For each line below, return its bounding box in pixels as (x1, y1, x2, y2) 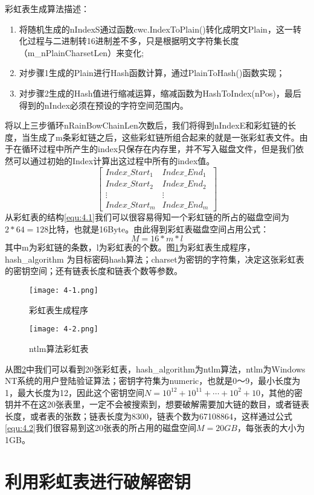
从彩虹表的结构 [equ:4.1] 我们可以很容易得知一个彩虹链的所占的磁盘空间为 (5, 211, 289, 223)
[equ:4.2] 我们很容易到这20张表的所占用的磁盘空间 (5, 421, 196, 434)
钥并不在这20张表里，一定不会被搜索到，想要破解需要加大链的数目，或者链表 (5, 398, 309, 410)
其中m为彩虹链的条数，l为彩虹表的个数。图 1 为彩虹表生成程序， (5, 241, 255, 254)
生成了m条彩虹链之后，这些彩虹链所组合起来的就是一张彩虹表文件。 (30, 130, 300, 143)
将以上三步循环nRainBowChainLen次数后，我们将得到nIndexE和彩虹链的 (5, 119, 288, 132)
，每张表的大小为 (237, 421, 305, 434)
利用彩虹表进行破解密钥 (5, 468, 191, 493)
